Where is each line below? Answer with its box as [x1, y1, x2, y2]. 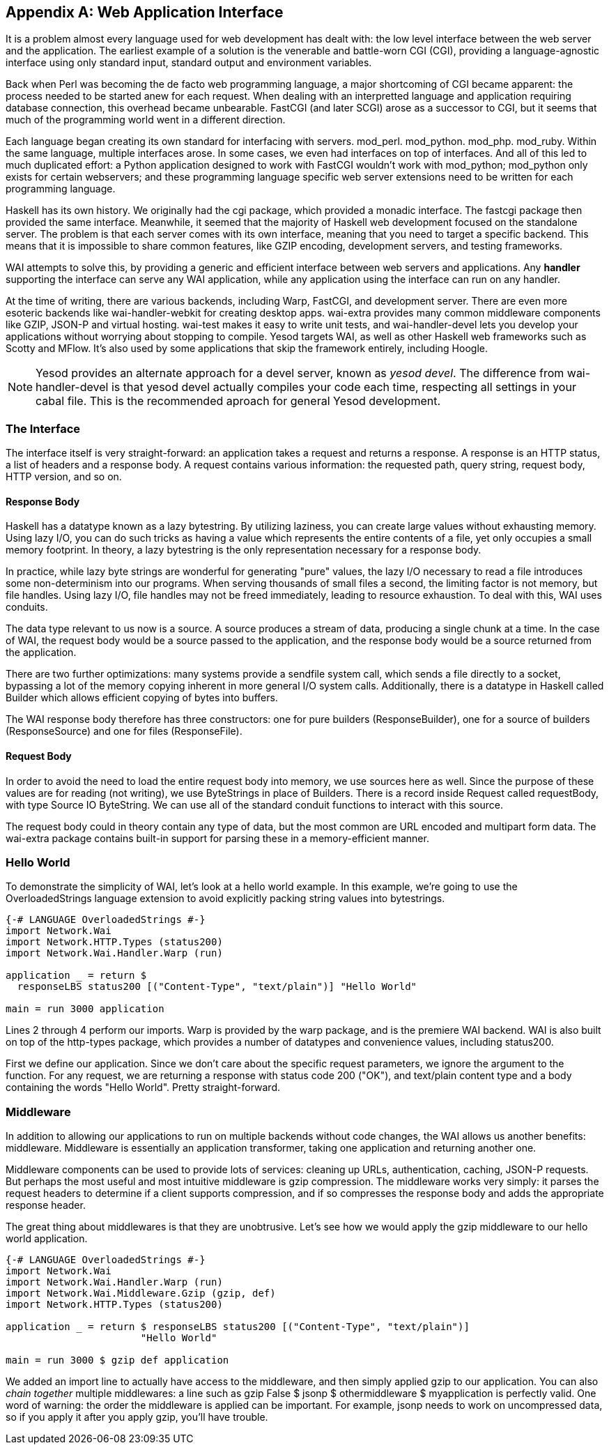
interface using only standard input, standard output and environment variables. [6, 56, 372, 69]
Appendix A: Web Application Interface [6, 3, 284, 21]
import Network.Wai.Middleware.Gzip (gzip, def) [6, 1288, 276, 1299]
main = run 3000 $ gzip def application [6, 1354, 229, 1366]
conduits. [6, 601, 48, 613]
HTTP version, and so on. [6, 471, 122, 483]
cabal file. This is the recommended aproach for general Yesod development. [36, 394, 441, 409]
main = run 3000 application [6, 1003, 164, 1015]
